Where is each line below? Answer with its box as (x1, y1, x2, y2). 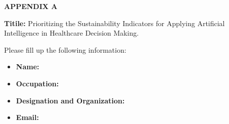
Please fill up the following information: (4, 44, 126, 55)
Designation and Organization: (16, 95, 125, 105)
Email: (16, 112, 39, 122)
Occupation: (16, 78, 59, 88)
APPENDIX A (4, 1, 58, 11)
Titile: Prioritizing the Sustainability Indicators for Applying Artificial (4, 18, 225, 28)
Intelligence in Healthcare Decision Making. (4, 28, 139, 38)
